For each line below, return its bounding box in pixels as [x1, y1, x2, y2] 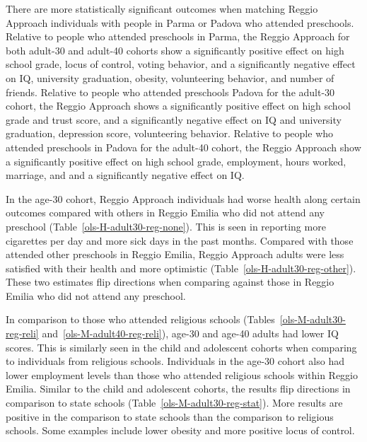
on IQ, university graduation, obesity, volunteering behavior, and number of [6, 70, 334, 85]
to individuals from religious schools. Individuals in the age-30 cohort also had [6, 354, 344, 368]
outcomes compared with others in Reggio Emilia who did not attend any [6, 205, 325, 220]
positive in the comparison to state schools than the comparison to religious [6, 409, 334, 424]
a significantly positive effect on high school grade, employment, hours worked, [6, 153, 346, 168]
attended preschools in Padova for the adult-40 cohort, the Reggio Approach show [6, 139, 361, 154]
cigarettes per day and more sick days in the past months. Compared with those [6, 233, 354, 248]
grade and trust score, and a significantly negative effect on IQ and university [6, 112, 342, 127]
